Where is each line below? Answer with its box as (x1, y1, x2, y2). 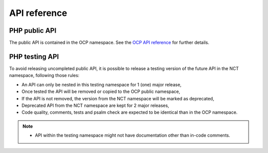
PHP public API (9, 26, 57, 35)
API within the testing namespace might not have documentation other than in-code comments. (35, 132, 230, 139)
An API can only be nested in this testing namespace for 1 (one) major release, (21, 81, 182, 87)
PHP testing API (9, 52, 59, 61)
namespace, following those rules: (9, 73, 79, 78)
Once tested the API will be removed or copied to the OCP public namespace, (21, 88, 181, 94)
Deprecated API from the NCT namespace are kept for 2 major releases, (21, 102, 169, 108)
